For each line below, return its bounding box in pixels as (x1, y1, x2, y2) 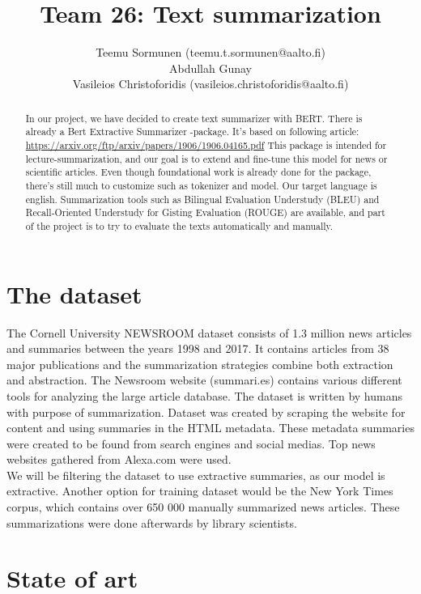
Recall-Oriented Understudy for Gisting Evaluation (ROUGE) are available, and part (25, 206, 385, 219)
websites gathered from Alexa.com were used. (6, 451, 232, 468)
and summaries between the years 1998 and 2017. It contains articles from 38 (6, 340, 389, 357)
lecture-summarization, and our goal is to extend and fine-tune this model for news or (25, 151, 388, 165)
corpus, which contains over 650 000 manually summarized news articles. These (6, 499, 400, 516)
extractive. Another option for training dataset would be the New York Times (6, 482, 393, 499)
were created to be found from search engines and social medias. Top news (6, 435, 376, 452)
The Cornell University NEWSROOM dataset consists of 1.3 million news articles (6, 324, 412, 341)
